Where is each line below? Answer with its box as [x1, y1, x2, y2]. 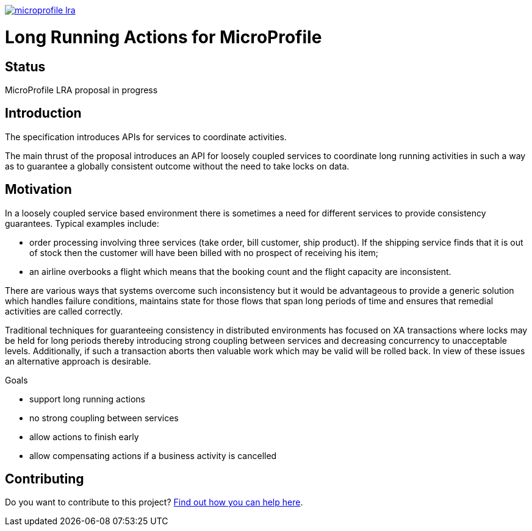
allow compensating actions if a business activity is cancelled [29, 450, 277, 461]
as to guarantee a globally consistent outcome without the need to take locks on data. [5, 160, 350, 171]
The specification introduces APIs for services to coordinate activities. [5, 131, 287, 142]
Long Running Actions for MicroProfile [5, 26, 322, 48]
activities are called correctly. [5, 305, 123, 316]
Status [5, 59, 46, 74]
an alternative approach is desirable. [5, 355, 151, 366]
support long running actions [29, 393, 145, 404]
